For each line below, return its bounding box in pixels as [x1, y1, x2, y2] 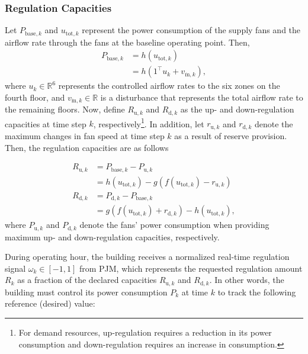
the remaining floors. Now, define [5, 103, 125, 115]
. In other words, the [209, 273, 284, 286]
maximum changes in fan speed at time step [5, 129, 165, 141]
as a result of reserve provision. [174, 129, 287, 141]
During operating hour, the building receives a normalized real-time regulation [5, 250, 290, 263]
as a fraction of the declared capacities [17, 273, 157, 286]
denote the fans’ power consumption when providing [79, 218, 269, 231]
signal [5, 262, 26, 274]
